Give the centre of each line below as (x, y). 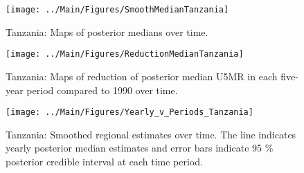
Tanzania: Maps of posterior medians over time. (107, 31)
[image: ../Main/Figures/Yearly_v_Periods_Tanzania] (129, 112)
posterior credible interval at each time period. (104, 161)
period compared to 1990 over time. (102, 90)
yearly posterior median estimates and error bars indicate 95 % (140, 148)
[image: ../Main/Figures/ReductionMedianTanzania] (125, 54)
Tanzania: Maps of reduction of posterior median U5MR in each (142, 76)
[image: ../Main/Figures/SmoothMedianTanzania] (117, 10)
